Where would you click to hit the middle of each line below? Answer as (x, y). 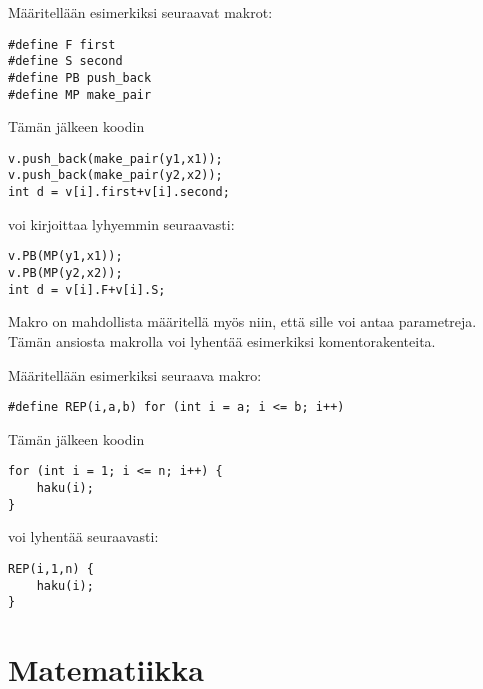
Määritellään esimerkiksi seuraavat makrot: (140, 12)
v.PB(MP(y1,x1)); (65, 256)
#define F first (62, 44)
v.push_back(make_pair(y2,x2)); (115, 175)
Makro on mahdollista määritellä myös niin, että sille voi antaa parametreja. (242, 321)
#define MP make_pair (80, 94)
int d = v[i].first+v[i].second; (119, 192)
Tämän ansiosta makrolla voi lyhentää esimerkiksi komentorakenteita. (222, 340)
